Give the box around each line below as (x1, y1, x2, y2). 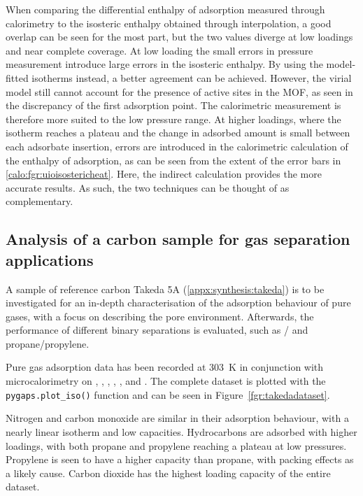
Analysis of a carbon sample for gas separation (6, 228, 350, 250)
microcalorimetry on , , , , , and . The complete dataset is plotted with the (6, 374, 326, 388)
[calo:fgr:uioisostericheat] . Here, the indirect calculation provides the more (6, 166, 322, 181)
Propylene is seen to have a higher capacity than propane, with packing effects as (6, 452, 354, 467)
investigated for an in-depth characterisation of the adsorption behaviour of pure (6, 295, 351, 310)
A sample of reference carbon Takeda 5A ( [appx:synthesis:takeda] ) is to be (6, 281, 325, 296)
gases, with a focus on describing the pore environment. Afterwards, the (6, 309, 314, 323)
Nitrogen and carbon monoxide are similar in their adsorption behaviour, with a (6, 411, 349, 425)
